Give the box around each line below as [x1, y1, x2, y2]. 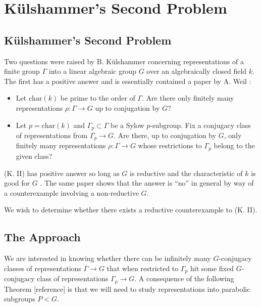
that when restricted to [107, 262, 179, 273]
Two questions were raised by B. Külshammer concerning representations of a [4, 56, 244, 66]
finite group [4, 66, 40, 76]
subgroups [4, 293, 35, 304]
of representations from [16, 130, 88, 140]
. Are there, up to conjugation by [114, 130, 217, 140]
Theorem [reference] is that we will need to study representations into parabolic [4, 283, 250, 294]
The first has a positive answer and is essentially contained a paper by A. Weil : [4, 75, 251, 86]
